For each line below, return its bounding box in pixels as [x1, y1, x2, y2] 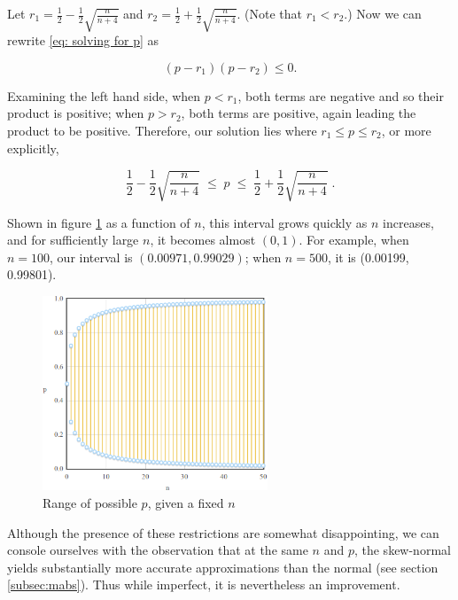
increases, [383, 213, 434, 231]
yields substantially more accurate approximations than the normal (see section [7, 557, 439, 576]
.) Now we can [344, 4, 422, 22]
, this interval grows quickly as [201, 213, 368, 231]
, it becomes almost [150, 230, 256, 249]
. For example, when [299, 230, 409, 249]
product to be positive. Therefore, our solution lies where [7, 121, 317, 140]
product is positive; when [7, 104, 144, 122]
